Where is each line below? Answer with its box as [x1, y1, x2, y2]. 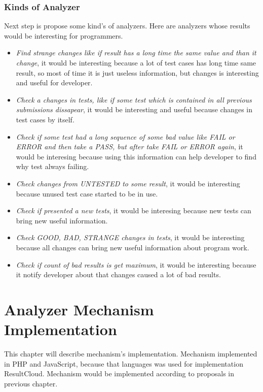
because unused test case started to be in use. [16, 188, 158, 199]
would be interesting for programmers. [4, 30, 123, 41]
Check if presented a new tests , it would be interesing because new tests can [16, 205, 251, 216]
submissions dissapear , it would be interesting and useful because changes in [16, 104, 253, 115]
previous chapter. [4, 378, 58, 388]
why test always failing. [16, 161, 89, 172]
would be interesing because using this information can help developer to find [16, 151, 256, 161]
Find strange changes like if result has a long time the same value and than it [16, 47, 256, 58]
